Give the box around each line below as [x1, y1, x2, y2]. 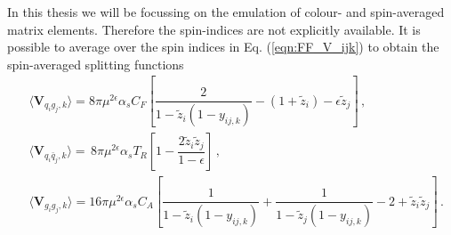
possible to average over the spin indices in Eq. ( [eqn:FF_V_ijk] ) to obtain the [7, 37, 439, 56]
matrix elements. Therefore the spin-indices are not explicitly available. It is [7, 20, 421, 38]
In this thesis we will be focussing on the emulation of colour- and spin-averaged [7, 3, 445, 20]
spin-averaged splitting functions [7, 54, 184, 73]
